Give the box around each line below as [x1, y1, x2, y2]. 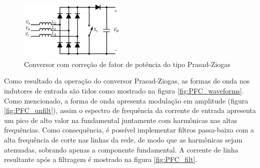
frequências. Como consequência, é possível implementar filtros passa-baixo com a [4, 124, 254, 135]
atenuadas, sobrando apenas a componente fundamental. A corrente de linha [4, 144, 238, 154]
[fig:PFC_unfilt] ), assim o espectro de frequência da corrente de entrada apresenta [4, 105, 256, 115]
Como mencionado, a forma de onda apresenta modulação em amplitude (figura [4, 95, 248, 105]
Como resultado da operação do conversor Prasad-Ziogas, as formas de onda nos [4, 75, 250, 86]
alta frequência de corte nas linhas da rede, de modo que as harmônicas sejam [4, 134, 242, 144]
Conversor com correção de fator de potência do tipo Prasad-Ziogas [24, 58, 230, 69]
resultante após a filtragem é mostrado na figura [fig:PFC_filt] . [4, 154, 197, 164]
